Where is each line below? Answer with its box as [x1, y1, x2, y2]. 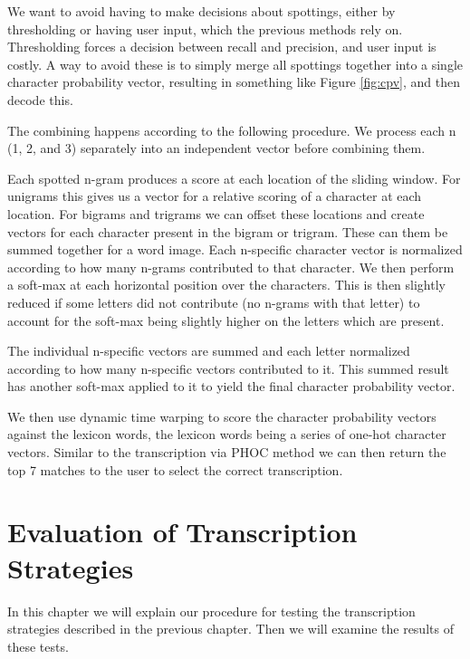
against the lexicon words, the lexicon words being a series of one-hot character [7, 425, 446, 444]
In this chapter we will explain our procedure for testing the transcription [7, 601, 416, 620]
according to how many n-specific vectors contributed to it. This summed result [7, 358, 449, 377]
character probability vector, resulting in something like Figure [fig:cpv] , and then [7, 72, 460, 91]
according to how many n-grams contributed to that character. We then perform [7, 257, 455, 276]
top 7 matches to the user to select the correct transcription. [7, 460, 343, 479]
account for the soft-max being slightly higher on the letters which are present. [7, 310, 445, 329]
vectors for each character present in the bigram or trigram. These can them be [7, 222, 448, 241]
